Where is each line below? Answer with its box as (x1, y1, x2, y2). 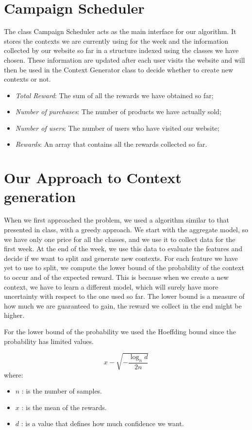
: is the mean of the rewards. (21, 402, 107, 412)
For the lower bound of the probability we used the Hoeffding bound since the (4, 326, 236, 336)
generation (4, 187, 76, 206)
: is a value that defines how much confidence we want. (21, 418, 184, 429)
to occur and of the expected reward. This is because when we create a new (4, 272, 229, 282)
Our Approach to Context (4, 168, 182, 188)
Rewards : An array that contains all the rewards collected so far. (15, 139, 207, 149)
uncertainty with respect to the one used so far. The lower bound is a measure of (4, 291, 245, 301)
